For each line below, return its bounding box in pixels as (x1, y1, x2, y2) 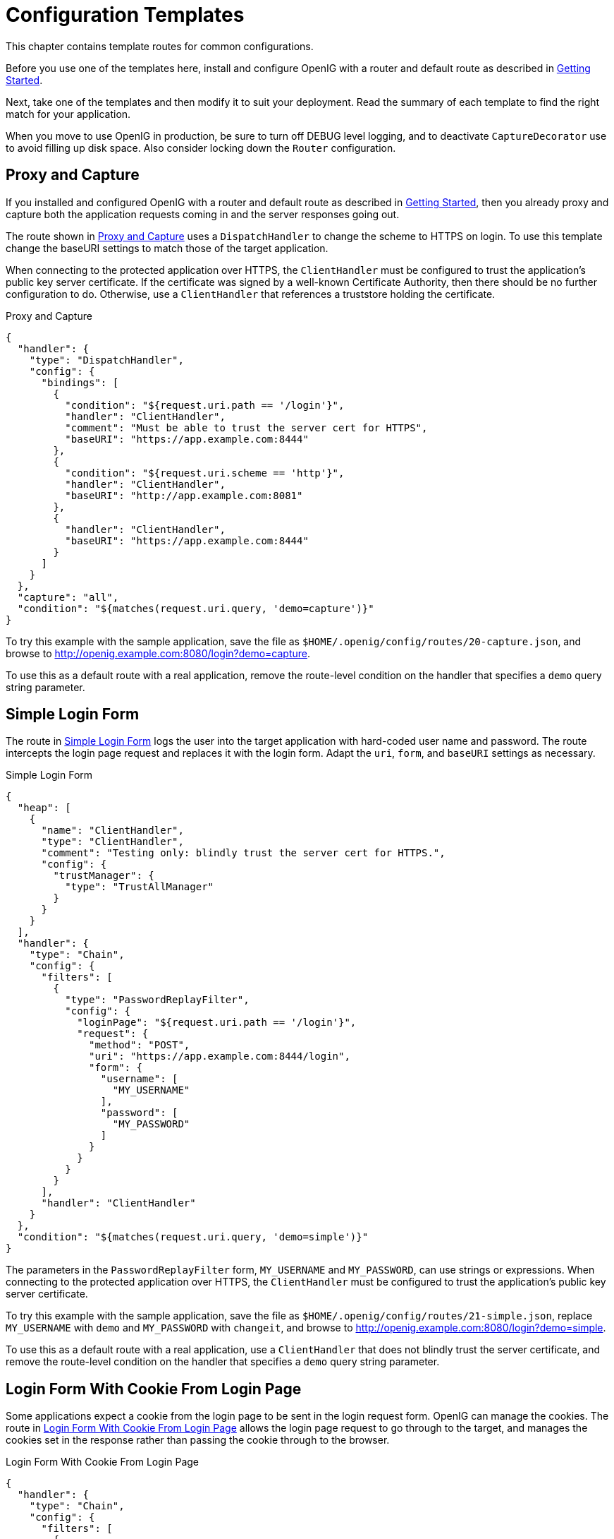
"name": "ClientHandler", (41, 825, 184, 837)
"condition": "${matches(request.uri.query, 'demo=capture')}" (17, 602, 374, 614)
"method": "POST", (89, 1039, 190, 1051)
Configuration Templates (6, 3, 245, 27)
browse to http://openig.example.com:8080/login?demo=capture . (6, 647, 311, 659)
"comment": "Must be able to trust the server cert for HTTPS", (65, 421, 428, 433)
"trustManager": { (53, 870, 154, 882)
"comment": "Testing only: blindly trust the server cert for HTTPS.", (41, 847, 446, 859)
